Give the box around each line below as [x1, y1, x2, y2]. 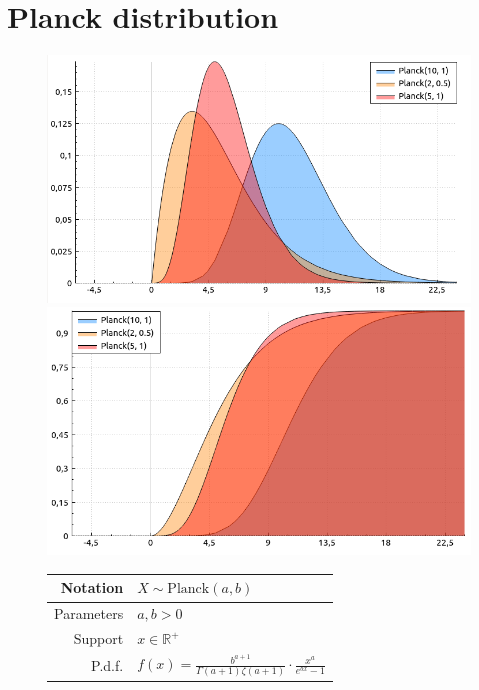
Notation [60, 577, 124, 598]
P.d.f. [91, 654, 124, 675]
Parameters [54, 603, 124, 624]
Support [73, 628, 124, 649]
